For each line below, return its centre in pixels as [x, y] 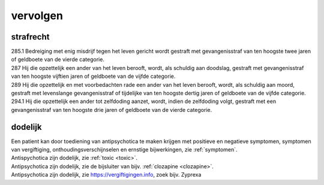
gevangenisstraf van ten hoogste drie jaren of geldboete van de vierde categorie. [112, 110]
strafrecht [30, 37]
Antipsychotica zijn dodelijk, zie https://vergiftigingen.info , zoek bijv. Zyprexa [106, 175]
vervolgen [37, 16]
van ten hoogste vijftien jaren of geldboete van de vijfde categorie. [93, 76]
